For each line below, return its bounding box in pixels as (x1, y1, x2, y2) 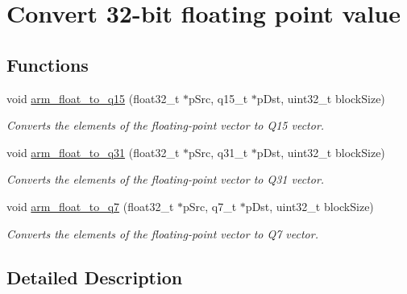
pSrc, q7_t (183, 197, 237, 214)
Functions (6, 52, 89, 77)
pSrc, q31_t (189, 143, 248, 160)
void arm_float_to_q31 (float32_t (6, 143, 180, 160)
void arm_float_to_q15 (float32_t (6, 89, 180, 106)
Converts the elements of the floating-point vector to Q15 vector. (6, 117, 325, 134)
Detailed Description (6, 264, 183, 289)
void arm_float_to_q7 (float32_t (6, 197, 174, 214)
